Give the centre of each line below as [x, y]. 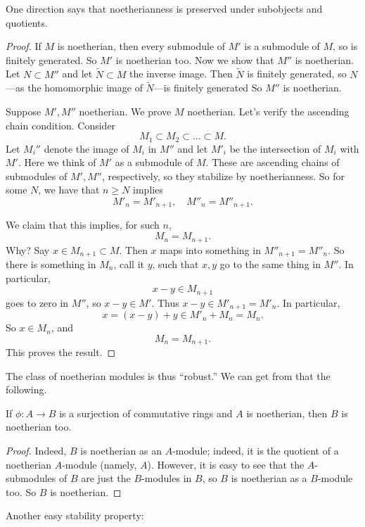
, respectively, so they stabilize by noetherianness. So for [223, 176]
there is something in [51, 263]
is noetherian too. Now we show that [195, 59]
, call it [129, 263]
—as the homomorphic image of [74, 88]
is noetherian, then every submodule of [141, 46]
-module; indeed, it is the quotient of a [256, 451]
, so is [345, 46]
